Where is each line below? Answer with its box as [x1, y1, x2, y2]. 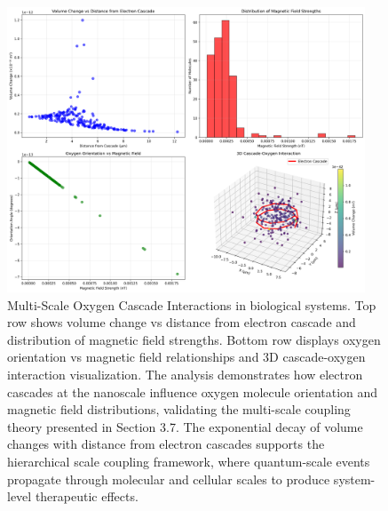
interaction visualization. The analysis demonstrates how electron [7, 364, 363, 383]
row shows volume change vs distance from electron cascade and [7, 313, 356, 331]
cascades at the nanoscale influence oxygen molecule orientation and [7, 382, 378, 401]
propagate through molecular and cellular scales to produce [7, 469, 330, 488]
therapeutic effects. [35, 487, 139, 506]
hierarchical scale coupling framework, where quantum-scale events [7, 451, 370, 470]
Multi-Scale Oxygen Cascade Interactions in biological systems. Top [7, 295, 376, 314]
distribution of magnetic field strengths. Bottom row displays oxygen [7, 330, 381, 348]
